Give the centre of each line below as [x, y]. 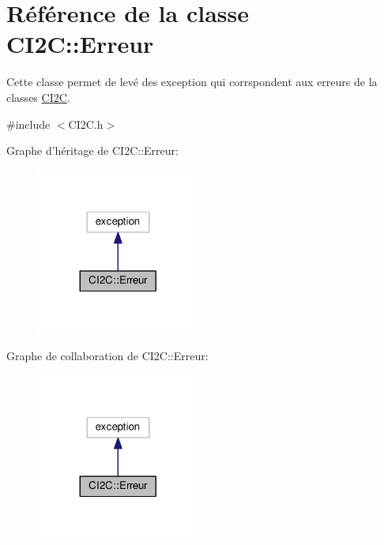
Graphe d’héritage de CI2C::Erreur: [92, 150]
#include [28, 124]
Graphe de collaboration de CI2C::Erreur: [107, 356]
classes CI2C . [38, 97]
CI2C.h [86, 124]
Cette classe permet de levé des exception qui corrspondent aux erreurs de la [192, 82]
